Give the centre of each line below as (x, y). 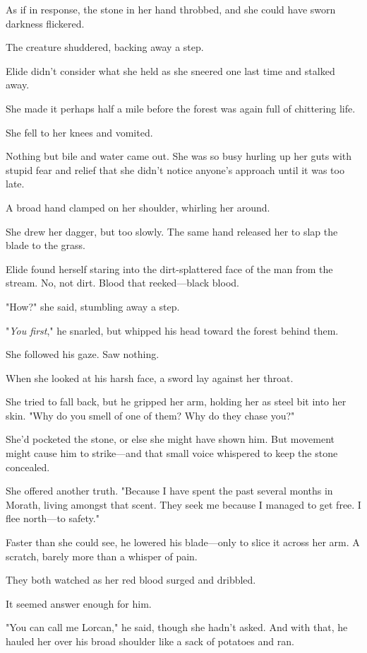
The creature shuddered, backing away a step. (105, 47)
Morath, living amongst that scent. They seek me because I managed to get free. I (183, 504)
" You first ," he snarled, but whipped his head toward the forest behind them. (172, 330)
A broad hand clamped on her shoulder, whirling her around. (138, 207)
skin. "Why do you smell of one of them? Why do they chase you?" (150, 415)
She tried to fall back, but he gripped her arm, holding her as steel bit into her (176, 401)
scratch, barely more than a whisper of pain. (102, 556)
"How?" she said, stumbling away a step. (93, 306)
